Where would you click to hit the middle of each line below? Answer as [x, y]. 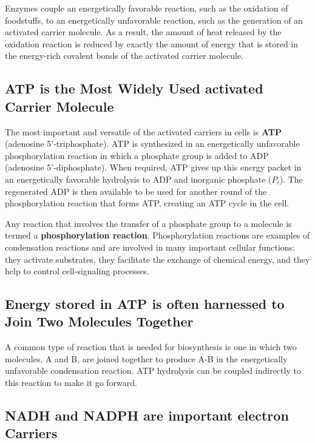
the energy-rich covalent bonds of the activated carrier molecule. [124, 56]
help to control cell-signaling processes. [77, 271]
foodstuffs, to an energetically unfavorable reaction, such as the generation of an [154, 20]
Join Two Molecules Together [99, 321]
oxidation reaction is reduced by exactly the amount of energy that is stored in [151, 43]
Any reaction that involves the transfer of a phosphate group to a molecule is [148, 223]
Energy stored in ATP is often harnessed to [145, 304]
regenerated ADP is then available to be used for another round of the [136, 191]
